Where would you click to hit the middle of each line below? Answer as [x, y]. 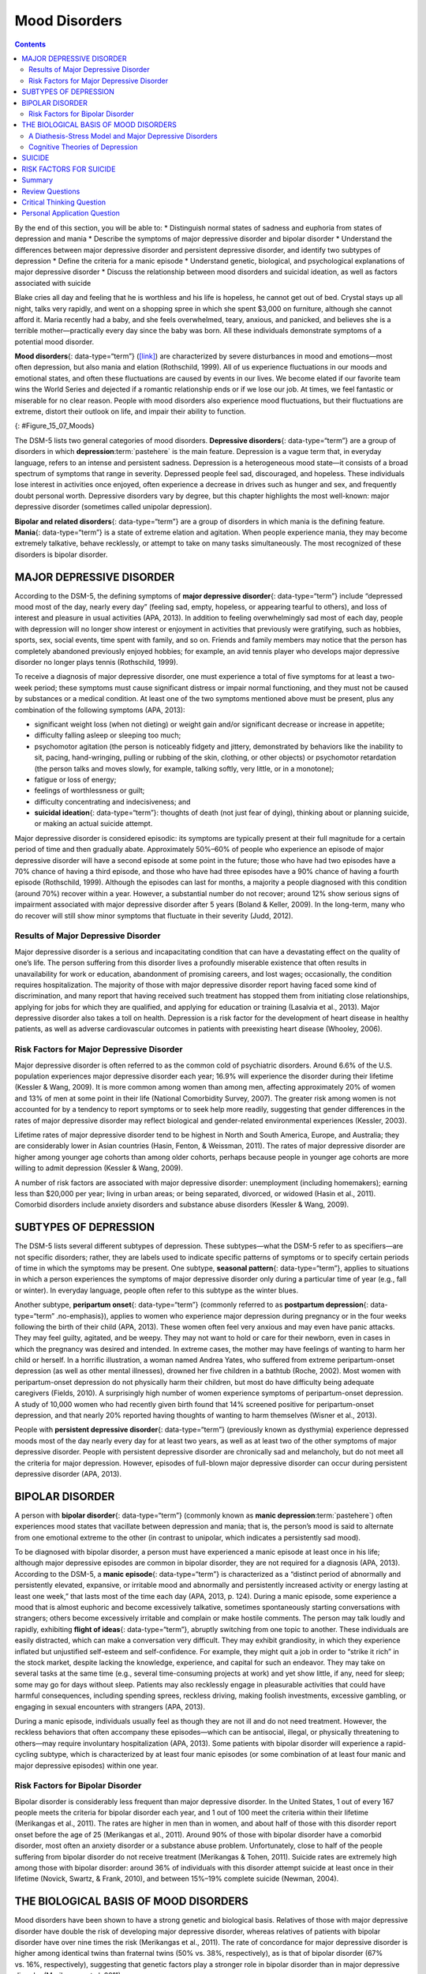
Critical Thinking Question [64, 202]
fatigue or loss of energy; [75, 779]
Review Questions [51, 191]
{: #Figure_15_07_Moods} [54, 426]
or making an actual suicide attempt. [93, 824]
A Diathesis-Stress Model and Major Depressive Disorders [123, 136]
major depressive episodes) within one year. [86, 1766]
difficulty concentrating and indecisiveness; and [112, 801]
